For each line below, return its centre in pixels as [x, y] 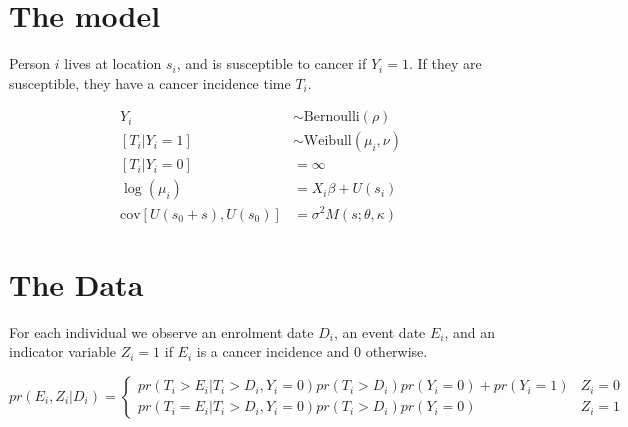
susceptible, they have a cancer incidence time [150, 82]
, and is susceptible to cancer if [271, 63]
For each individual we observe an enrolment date [161, 331]
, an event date [379, 331]
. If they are [445, 63]
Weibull [327, 141]
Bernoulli [331, 117]
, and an [470, 331]
